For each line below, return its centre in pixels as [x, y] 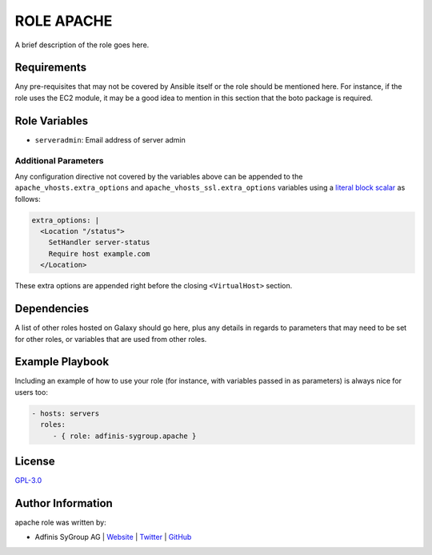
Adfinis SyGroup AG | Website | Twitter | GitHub [113, 537]
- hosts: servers [66, 413]
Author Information [64, 503]
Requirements [51, 68]
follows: [28, 199]
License [35, 461]
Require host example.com [99, 253]
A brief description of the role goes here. [82, 45]
